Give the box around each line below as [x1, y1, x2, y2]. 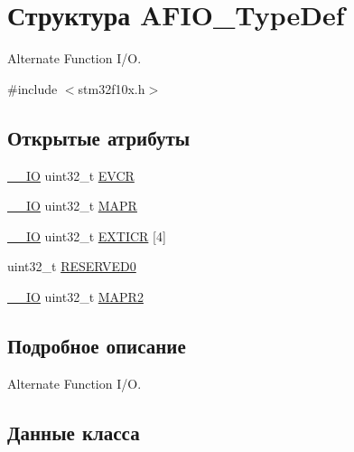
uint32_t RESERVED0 [7, 257, 136, 276]
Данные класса [7, 418, 140, 446]
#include [7, 79, 58, 98]
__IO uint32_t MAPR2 [7, 287, 144, 306]
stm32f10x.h [78, 79, 145, 98]
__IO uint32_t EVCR [7, 165, 135, 184]
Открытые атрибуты [7, 123, 191, 151]
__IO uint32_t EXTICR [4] [7, 226, 166, 245]
